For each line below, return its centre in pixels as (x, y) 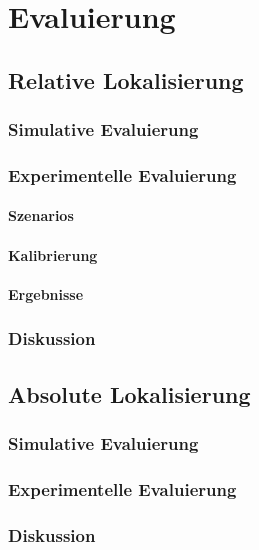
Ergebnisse (46, 293)
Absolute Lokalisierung (129, 393)
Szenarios (41, 215)
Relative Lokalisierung (126, 79)
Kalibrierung (53, 254)
